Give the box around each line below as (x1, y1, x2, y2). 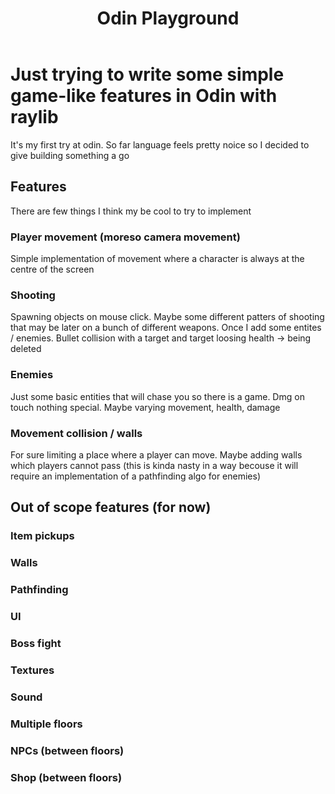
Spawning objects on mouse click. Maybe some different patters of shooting (10, 311, 325, 323)
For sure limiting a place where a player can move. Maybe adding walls (10, 448, 303, 461)
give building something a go (10, 149, 130, 161)
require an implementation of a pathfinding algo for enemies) (10, 470, 262, 482)
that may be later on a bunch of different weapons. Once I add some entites (10, 322, 322, 334)
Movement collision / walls (10, 426, 143, 440)
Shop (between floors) (10, 770, 123, 784)
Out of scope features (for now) (10, 499, 212, 516)
